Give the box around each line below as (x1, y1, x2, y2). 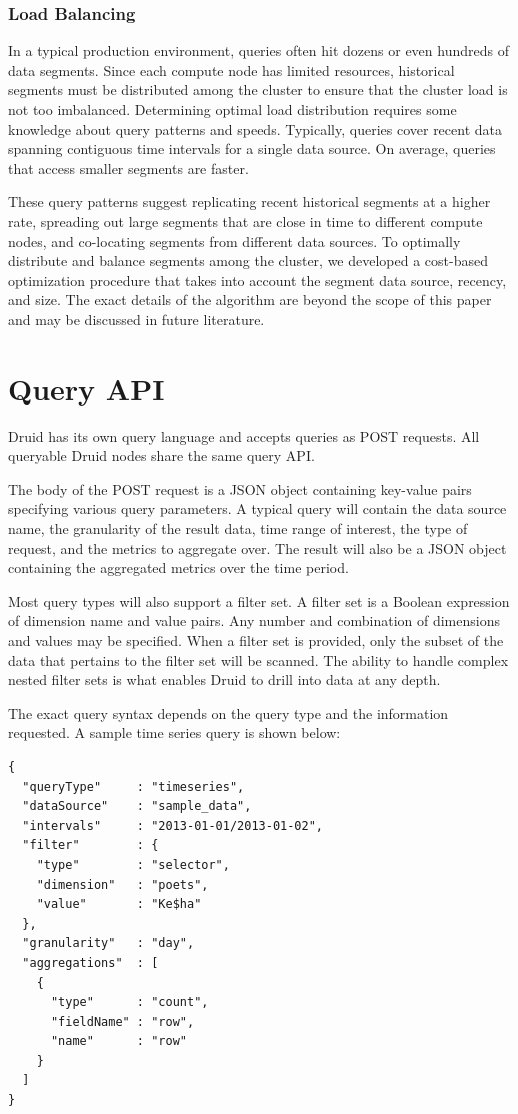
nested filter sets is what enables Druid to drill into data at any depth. (8, 669, 441, 690)
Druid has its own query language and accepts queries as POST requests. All (8, 425, 480, 446)
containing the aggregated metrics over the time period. (8, 557, 349, 578)
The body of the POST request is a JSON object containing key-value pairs (8, 478, 472, 499)
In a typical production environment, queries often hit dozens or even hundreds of (8, 40, 509, 61)
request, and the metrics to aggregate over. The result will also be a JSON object (8, 537, 507, 558)
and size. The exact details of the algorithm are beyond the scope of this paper (8, 289, 492, 310)
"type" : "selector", (36, 857, 230, 872)
